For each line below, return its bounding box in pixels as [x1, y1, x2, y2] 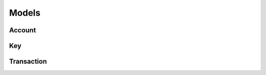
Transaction [9, 57, 47, 66]
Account [9, 26, 36, 34]
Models [9, 7, 40, 18]
